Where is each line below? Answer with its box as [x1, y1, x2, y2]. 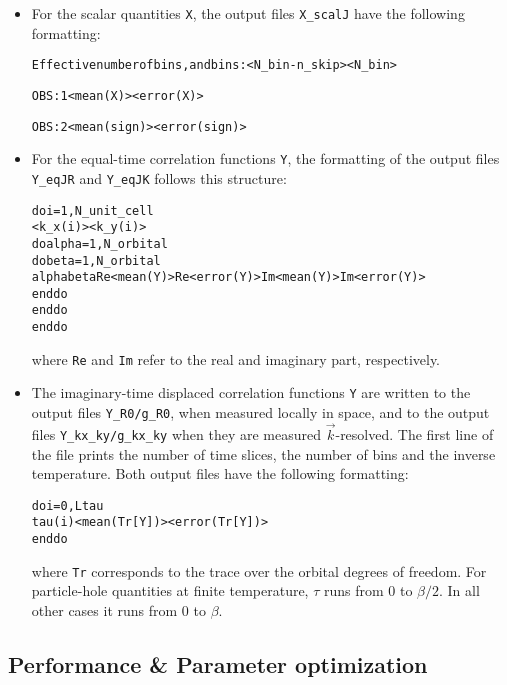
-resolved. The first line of [335, 423, 494, 444]
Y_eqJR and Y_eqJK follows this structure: [31, 167, 287, 188]
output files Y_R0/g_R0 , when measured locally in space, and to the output [31, 402, 490, 423]
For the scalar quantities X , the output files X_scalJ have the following [31, 3, 465, 23]
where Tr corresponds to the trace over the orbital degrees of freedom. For [31, 560, 487, 581]
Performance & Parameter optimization [8, 649, 428, 680]
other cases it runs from [31, 600, 178, 621]
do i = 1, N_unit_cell [31, 203, 154, 218]
